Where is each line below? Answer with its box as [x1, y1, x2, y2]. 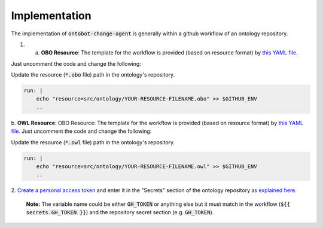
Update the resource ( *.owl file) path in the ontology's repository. [11, 138, 175, 146]
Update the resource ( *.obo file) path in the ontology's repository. [11, 71, 175, 78]
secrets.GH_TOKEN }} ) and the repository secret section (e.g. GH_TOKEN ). [26, 209, 214, 216]
